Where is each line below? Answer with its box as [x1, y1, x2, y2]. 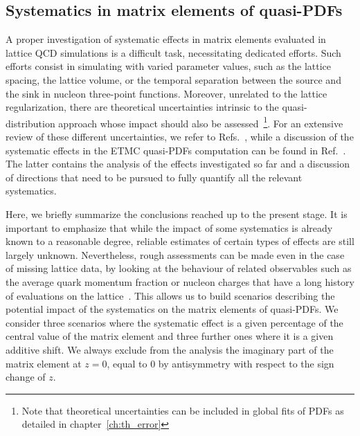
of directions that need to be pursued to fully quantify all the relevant [6, 170, 303, 184]
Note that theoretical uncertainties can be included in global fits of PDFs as [21, 403, 344, 417]
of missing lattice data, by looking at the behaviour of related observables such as [6, 261, 352, 275]
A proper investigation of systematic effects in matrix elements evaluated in [6, 32, 326, 46]
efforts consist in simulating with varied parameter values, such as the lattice [6, 59, 332, 73]
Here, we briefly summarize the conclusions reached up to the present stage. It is [6, 206, 348, 221]
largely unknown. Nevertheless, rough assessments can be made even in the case [6, 247, 345, 262]
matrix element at [6, 356, 82, 370]
